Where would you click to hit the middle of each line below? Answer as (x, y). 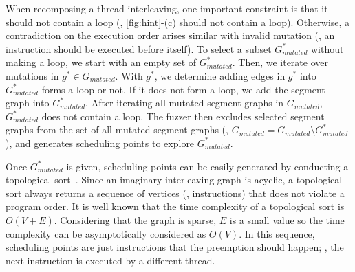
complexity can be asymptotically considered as (106, 233)
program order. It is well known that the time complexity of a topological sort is (175, 206)
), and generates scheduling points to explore (100, 143)
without (327, 48)
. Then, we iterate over (280, 62)
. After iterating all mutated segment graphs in (185, 103)
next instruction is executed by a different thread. (110, 260)
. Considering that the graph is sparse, (135, 219)
